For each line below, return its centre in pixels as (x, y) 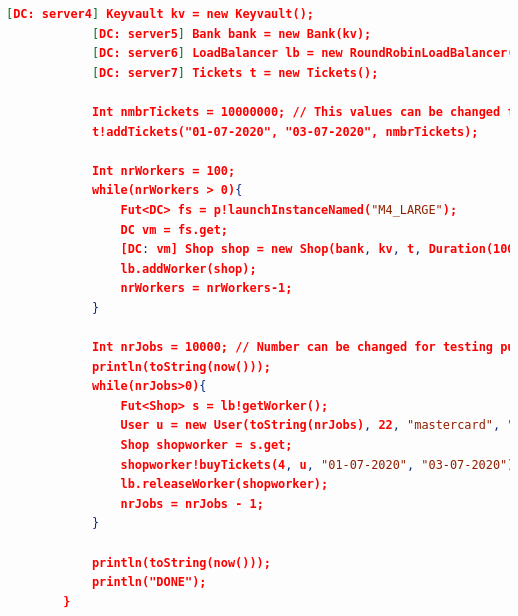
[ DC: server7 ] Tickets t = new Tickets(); (235, 72)
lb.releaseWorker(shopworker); (224, 484)
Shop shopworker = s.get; (206, 445)
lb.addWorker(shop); (188, 268)
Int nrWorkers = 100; (163, 170)
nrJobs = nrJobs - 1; (192, 503)
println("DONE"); (149, 582)
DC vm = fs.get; (174, 229)
